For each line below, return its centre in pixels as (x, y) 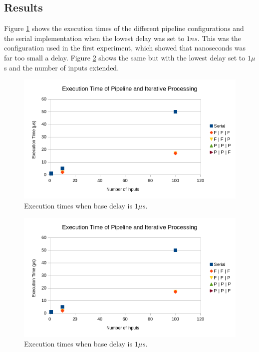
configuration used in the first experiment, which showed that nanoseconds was (125, 48)
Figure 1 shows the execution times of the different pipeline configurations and (124, 28)
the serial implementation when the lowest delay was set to (94, 38)
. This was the (219, 38)
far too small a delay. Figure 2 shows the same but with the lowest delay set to (125, 57)
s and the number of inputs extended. (62, 67)
